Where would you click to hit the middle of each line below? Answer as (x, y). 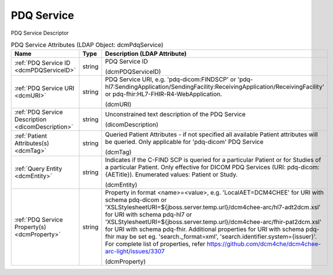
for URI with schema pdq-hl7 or (149, 214)
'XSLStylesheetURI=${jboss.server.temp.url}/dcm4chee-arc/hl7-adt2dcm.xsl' (213, 207)
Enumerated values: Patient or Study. (187, 175)
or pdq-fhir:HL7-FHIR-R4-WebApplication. (164, 94)
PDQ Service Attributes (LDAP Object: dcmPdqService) (87, 45)
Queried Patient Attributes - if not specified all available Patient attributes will (212, 135)
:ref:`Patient (31, 136)
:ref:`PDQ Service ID (42, 63)
